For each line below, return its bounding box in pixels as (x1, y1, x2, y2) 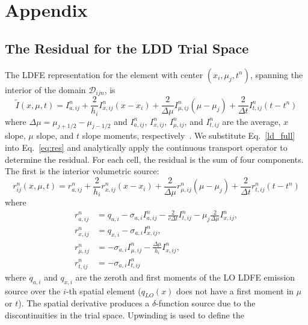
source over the (5, 284, 61, 297)
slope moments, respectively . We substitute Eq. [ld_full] (82, 129, 295, 142)
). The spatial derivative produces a (18, 297, 150, 309)
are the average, (222, 115, 281, 127)
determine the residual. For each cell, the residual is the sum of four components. (5, 153, 304, 165)
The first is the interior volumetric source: (5, 165, 159, 177)
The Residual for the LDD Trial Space (5, 38, 249, 57)
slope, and (36, 129, 74, 142)
